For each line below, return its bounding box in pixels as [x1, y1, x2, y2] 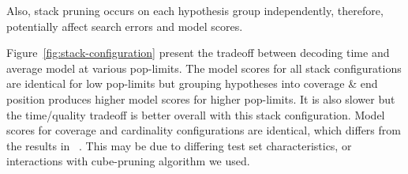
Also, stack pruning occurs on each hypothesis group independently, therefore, [6, 2, 384, 18]
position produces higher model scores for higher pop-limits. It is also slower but [6, 90, 395, 107]
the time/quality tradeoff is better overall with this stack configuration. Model [6, 106, 385, 123]
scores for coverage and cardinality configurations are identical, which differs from [6, 122, 401, 138]
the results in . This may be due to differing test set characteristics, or [6, 137, 352, 153]
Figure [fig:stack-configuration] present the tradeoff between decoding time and [6, 44, 390, 61]
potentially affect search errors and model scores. [6, 17, 243, 34]
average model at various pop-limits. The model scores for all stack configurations [6, 59, 402, 76]
